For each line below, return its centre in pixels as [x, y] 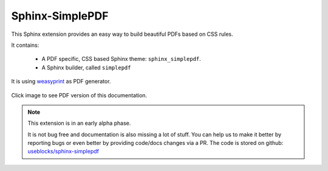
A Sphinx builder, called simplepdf [86, 68]
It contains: [25, 45]
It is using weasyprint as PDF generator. [61, 82]
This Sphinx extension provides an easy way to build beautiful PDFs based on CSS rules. [122, 34]
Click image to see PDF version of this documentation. [79, 95]
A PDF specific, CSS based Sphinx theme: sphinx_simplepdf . [121, 59]
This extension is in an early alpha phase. [79, 123]
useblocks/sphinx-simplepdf [63, 152]
